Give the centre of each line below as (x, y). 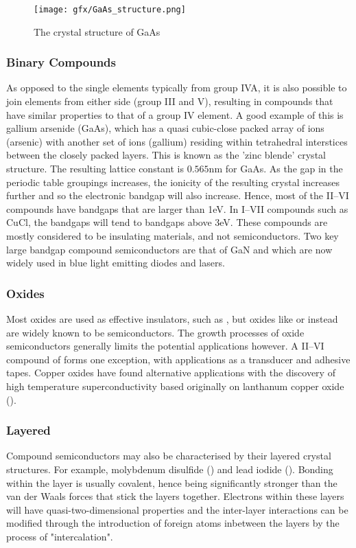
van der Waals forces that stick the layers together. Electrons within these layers (175, 496)
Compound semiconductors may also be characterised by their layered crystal (169, 456)
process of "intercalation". (60, 536)
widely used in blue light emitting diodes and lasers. (116, 263)
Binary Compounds (61, 62)
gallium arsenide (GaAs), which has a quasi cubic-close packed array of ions (165, 128)
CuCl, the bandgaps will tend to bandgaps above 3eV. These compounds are (167, 222)
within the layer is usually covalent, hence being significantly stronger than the (172, 482)
